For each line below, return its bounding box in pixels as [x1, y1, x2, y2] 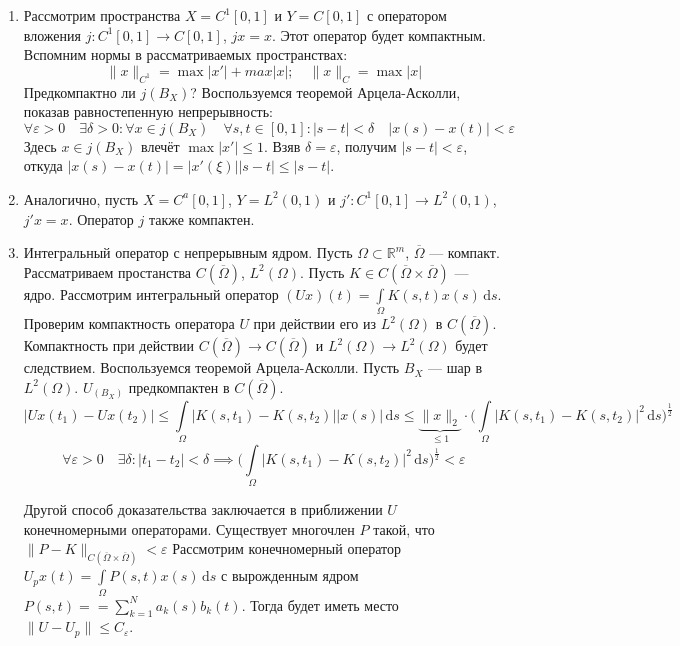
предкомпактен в [128, 376, 230, 397]
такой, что [373, 518, 435, 539]
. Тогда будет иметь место [241, 594, 399, 615]
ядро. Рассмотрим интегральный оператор [23, 283, 279, 304]
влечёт [140, 135, 180, 156]
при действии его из [253, 313, 376, 334]
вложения [23, 24, 81, 45]
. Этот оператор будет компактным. [271, 24, 487, 45]
